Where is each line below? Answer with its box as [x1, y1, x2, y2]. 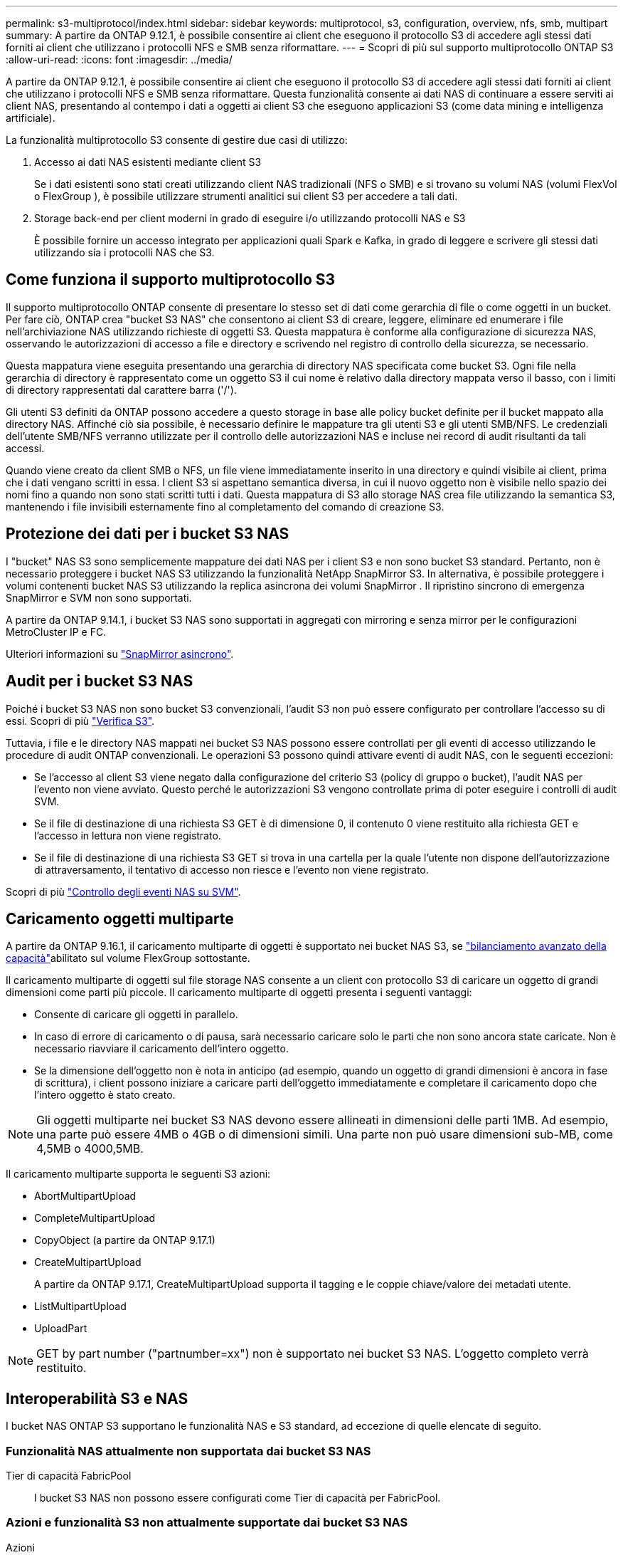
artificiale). [6, 112, 55, 124]
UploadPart [34, 1322, 87, 1335]
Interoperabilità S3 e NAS [6, 1389, 188, 1408]
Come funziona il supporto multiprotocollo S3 [6, 271, 336, 289]
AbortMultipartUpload [34, 1190, 137, 1203]
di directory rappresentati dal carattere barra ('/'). [6, 383, 237, 396]
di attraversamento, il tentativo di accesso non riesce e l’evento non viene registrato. [34, 863, 429, 876]
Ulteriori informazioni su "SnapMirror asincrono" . [6, 647, 234, 660]
